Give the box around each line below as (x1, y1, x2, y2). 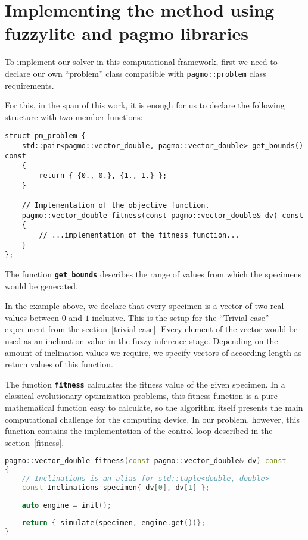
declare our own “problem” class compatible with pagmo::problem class (5, 67, 266, 79)
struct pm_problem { (5, 132, 86, 141)
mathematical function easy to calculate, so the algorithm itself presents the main (5, 401, 303, 413)
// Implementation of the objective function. (21, 201, 210, 210)
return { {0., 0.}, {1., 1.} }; (39, 171, 167, 180)
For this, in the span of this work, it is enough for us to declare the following (5, 99, 285, 111)
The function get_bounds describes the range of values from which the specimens (5, 267, 301, 280)
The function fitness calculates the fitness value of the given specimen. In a (5, 377, 285, 390)
